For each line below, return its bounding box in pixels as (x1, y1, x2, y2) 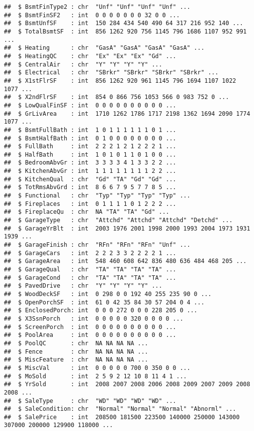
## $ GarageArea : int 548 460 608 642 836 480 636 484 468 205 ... (4, 258, 247, 265)
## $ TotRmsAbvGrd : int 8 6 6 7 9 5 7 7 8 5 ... (4, 184, 176, 191)
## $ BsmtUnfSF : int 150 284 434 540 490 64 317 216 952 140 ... (4, 20, 243, 27)
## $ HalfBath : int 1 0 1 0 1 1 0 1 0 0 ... (4, 151, 176, 158)
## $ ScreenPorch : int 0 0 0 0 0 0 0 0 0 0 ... (4, 323, 176, 331)
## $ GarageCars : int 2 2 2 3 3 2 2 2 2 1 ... (4, 249, 176, 257)
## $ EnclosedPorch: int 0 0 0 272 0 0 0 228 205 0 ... (4, 307, 198, 314)
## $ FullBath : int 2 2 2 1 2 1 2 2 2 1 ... (4, 143, 176, 150)
